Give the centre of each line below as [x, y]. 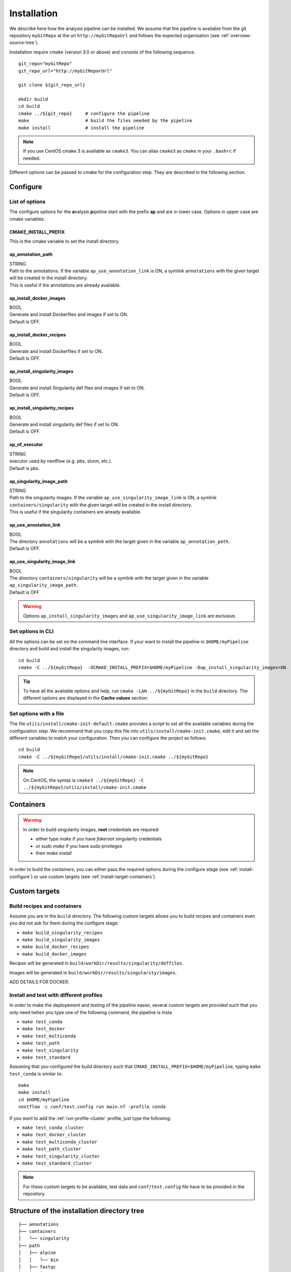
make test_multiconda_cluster [60, 1142]
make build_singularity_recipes [62, 933]
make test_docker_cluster [54, 1135]
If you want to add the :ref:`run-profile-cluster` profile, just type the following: [90, 1118]
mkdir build [33, 99]
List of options [27, 201]
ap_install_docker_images [38, 298]
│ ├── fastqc [37, 1267]
